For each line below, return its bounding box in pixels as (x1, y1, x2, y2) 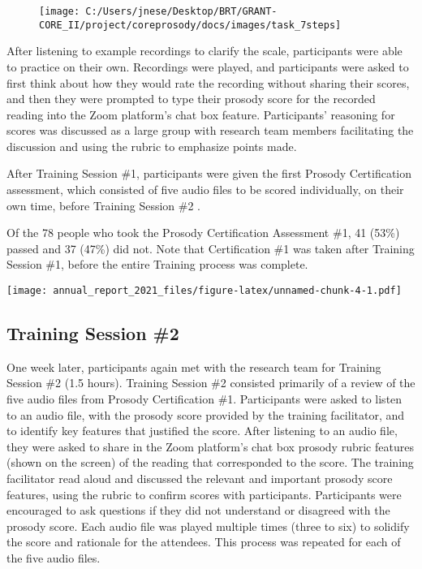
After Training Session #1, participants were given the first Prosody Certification (6, 165, 412, 182)
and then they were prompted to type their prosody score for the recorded (6, 90, 376, 107)
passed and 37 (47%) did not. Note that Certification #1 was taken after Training (6, 239, 415, 256)
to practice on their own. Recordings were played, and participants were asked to (6, 58, 409, 75)
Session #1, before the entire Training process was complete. (6, 256, 308, 273)
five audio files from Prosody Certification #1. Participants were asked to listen (6, 390, 403, 407)
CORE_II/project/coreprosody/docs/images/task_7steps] (39, 19, 342, 31)
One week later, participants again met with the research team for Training (6, 358, 381, 375)
